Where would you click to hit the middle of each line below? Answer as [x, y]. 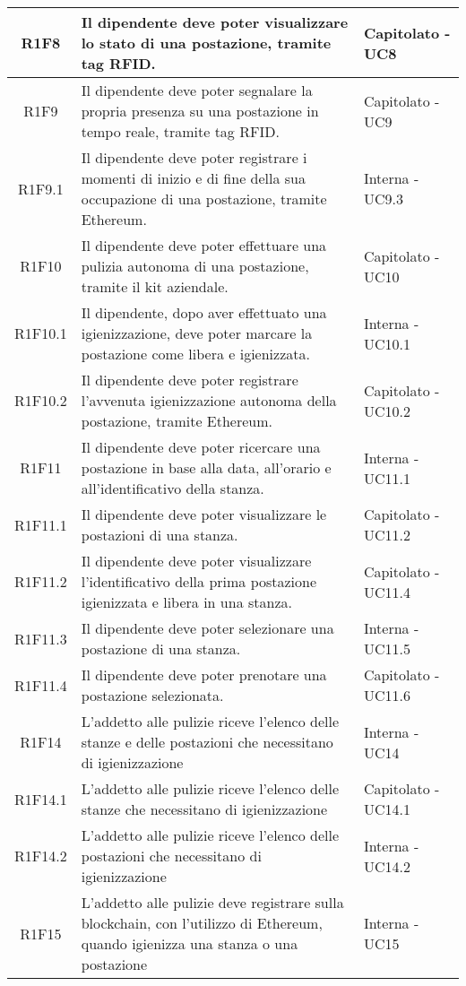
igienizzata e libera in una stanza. [186, 602]
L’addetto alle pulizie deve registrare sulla [212, 902]
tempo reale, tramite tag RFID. [180, 131]
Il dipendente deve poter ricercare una [201, 447]
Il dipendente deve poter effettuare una [204, 245]
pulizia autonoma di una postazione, [195, 266]
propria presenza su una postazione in [200, 111]
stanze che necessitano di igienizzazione [204, 809]
